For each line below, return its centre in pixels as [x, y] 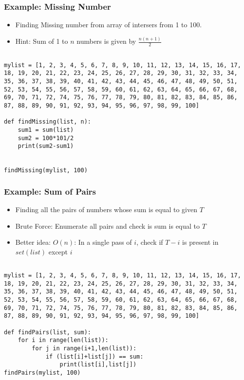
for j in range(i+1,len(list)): [84, 348]
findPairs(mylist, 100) [42, 372]
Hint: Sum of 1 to [42, 41]
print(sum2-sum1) [46, 146]
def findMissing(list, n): [47, 122]
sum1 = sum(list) [46, 130]
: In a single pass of [103, 242]
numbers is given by [106, 41]
